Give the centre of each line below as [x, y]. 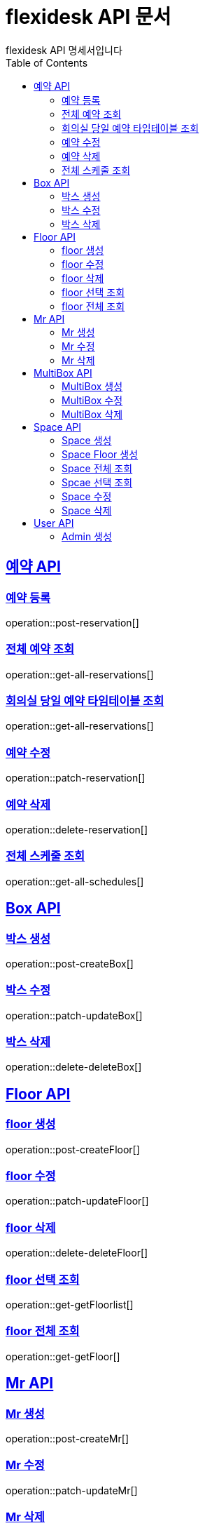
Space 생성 [87, 440]
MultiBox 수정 [92, 400]
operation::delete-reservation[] [77, 829]
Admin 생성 [87, 536]
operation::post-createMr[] [67, 1438]
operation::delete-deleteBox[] [74, 1067]
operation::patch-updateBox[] [74, 1015]
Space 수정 [87, 496]
